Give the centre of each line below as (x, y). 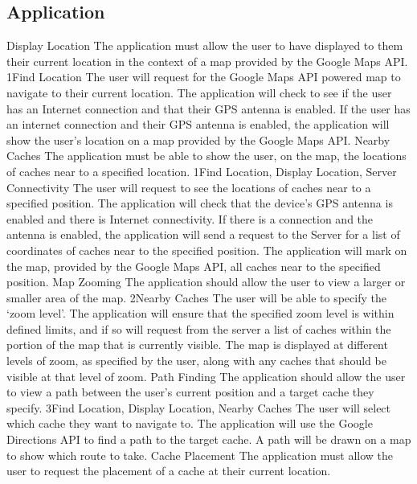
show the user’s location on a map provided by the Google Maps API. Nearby (198, 139)
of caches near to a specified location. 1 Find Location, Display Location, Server (202, 171)
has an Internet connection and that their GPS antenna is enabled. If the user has (208, 108)
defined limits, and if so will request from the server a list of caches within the (199, 328)
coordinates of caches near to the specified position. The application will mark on (207, 250)
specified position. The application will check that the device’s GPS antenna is (200, 203)
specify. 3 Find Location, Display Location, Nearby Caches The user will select (199, 407)
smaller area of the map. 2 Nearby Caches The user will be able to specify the (196, 297)
